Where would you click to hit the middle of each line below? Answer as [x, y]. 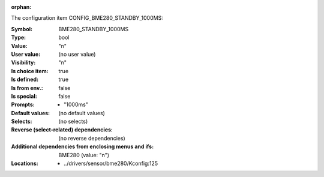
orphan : [21, 7]
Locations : [25, 163]
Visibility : [23, 62]
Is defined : [25, 79]
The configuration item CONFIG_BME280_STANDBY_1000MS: [87, 18]
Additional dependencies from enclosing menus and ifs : [82, 146]
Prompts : [23, 104]
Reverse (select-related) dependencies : [62, 130]
